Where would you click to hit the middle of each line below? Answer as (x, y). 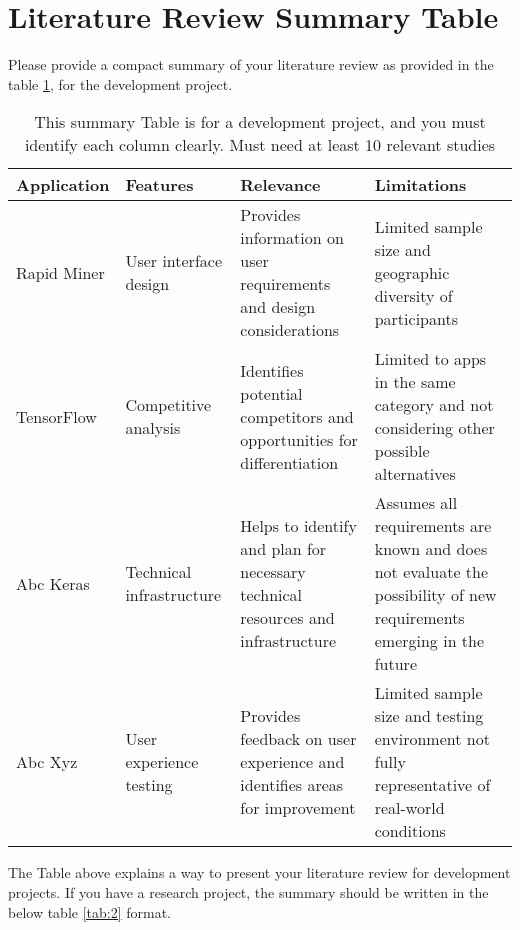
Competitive (168, 405)
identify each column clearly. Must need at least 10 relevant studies (260, 145)
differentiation (289, 462)
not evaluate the (431, 572)
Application (63, 185)
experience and (292, 762)
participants (416, 318)
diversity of (413, 295)
